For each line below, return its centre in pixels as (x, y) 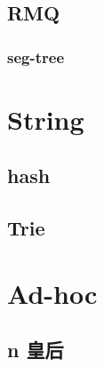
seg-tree (36, 56)
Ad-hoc (52, 293)
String (46, 119)
